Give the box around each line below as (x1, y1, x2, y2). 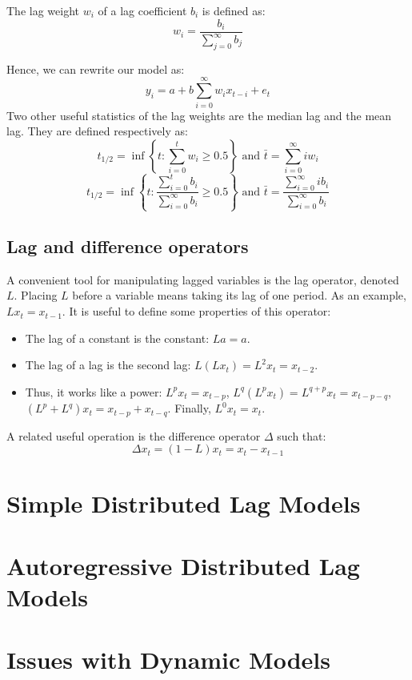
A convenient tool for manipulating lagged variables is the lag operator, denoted (6, 271, 399, 288)
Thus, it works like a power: (25, 383, 162, 400)
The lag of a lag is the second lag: (25, 356, 191, 373)
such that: (277, 427, 326, 444)
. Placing (14, 287, 58, 304)
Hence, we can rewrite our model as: (6, 60, 185, 77)
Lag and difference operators (6, 234, 249, 259)
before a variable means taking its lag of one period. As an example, (72, 287, 406, 304)
